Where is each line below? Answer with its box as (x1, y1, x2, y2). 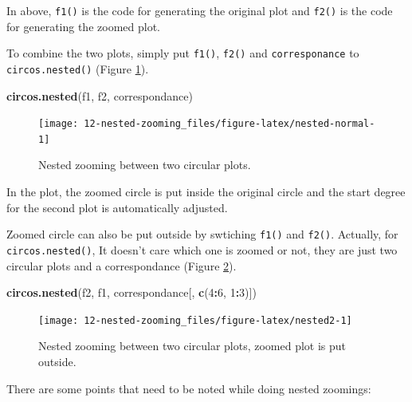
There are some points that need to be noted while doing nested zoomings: (6, 380, 371, 396)
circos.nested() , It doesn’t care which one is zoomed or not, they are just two (6, 241, 398, 258)
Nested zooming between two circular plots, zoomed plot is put (38, 337, 347, 354)
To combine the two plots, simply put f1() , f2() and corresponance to (6, 45, 359, 61)
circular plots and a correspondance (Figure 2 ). (6, 257, 237, 274)
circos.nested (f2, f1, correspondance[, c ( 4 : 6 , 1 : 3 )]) (6, 284, 257, 301)
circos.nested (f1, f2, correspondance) (6, 87, 193, 104)
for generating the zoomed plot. (6, 18, 160, 34)
